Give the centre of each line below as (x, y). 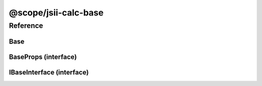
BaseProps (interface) (43, 57)
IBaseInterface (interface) (49, 72)
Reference (26, 26)
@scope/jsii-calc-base (56, 13)
